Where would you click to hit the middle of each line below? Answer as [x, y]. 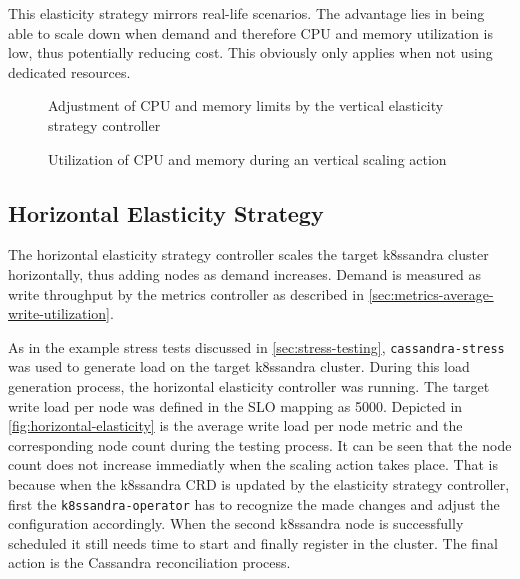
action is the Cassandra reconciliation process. [149, 562]
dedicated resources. [69, 71]
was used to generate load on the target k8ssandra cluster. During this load [239, 366]
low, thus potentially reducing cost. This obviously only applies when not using [250, 52]
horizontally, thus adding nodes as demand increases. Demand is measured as [245, 273]
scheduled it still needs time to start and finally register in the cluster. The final [253, 542]
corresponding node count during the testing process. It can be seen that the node [260, 444]
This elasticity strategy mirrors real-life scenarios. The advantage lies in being [246, 13]
